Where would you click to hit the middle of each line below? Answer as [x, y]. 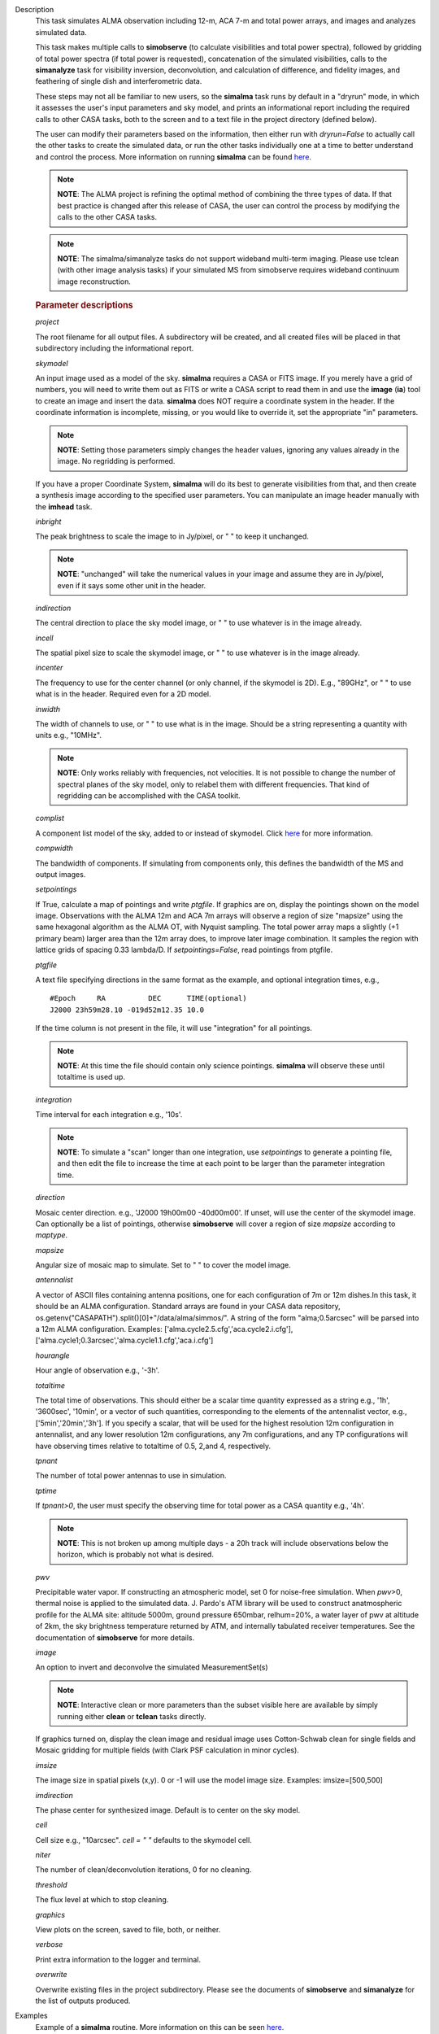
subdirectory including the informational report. [115, 348]
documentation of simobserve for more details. [115, 1637]
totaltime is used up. [91, 1077]
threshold [52, 1884]
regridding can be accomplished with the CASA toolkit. [149, 795]
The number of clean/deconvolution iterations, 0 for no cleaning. [143, 1870]
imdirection [54, 1795]
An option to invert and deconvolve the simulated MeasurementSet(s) [152, 1667]
